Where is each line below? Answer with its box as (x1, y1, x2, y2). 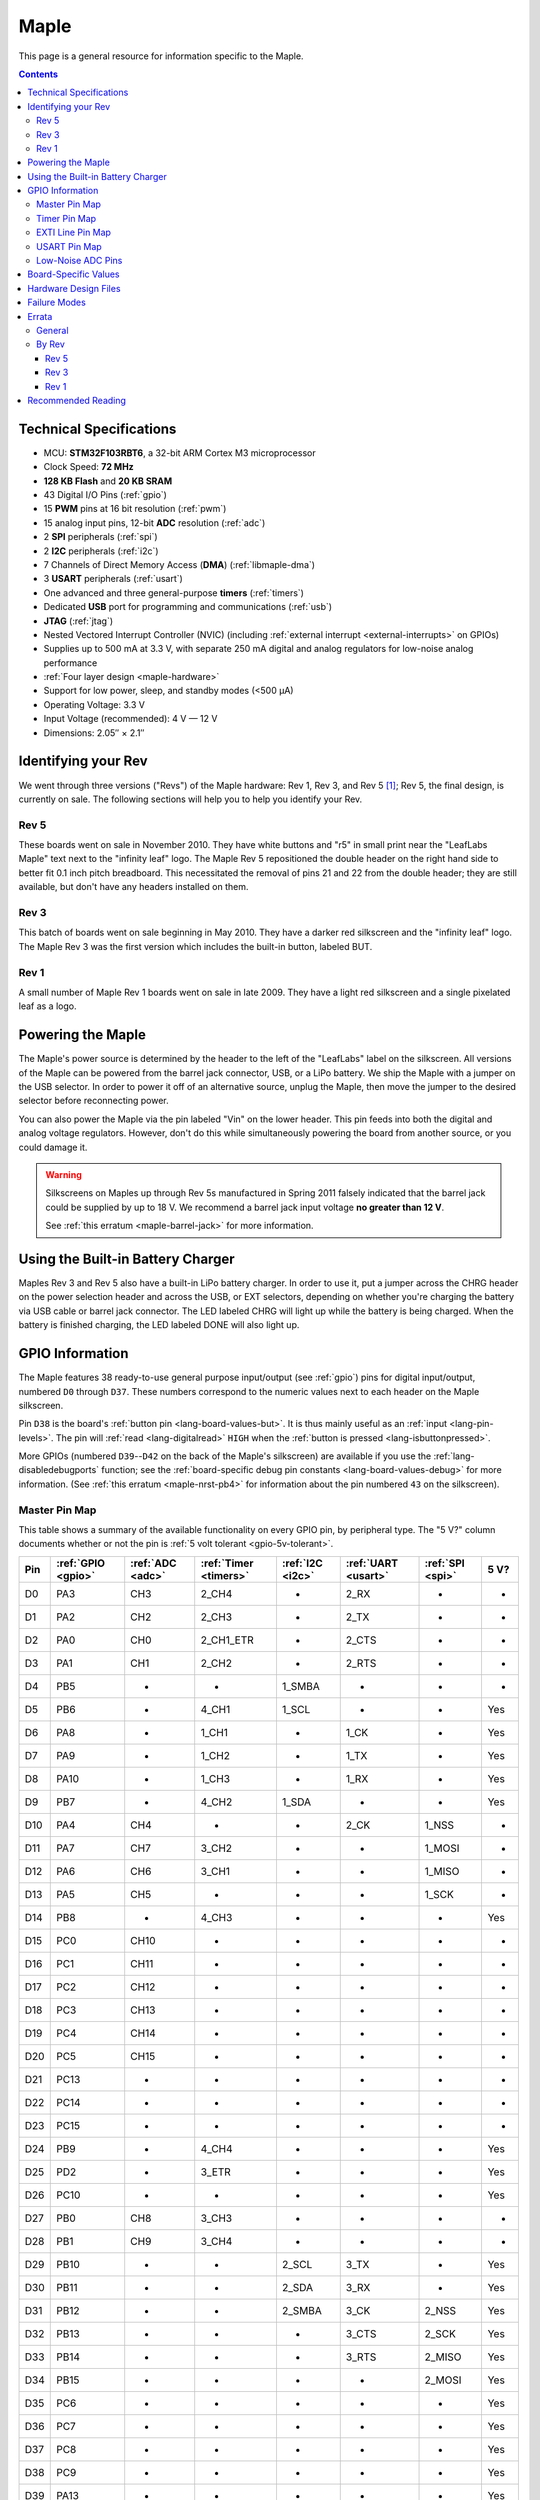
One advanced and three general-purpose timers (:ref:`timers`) (43, 586, 305, 599)
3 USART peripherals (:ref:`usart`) (43, 573, 184, 585)
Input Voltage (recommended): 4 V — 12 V (43, 713, 218, 725)
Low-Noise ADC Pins (36, 255, 123, 267)
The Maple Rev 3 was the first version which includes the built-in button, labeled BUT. (18, 940, 373, 952)
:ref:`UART (345, 1556, 399, 1570)
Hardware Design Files (27, 282, 121, 294)
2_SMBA (281, 2303, 322, 2317)
